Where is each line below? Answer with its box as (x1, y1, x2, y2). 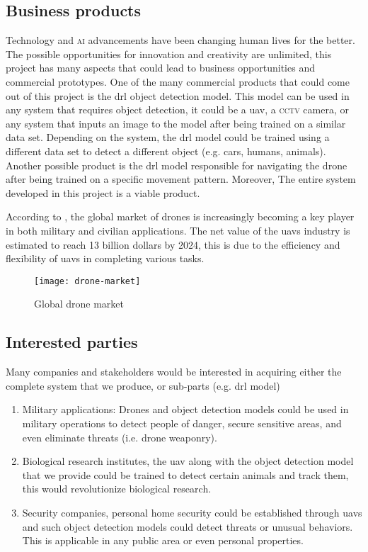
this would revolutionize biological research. (22, 481, 212, 496)
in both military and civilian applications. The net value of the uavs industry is (6, 223, 350, 237)
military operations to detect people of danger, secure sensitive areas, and (22, 415, 342, 430)
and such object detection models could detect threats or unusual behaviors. (22, 519, 353, 534)
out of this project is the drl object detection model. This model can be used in (6, 88, 350, 103)
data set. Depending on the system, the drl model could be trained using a (6, 130, 330, 145)
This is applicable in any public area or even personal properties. (22, 533, 304, 548)
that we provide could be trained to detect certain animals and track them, (22, 467, 349, 482)
